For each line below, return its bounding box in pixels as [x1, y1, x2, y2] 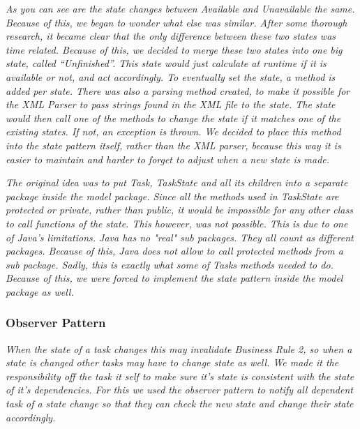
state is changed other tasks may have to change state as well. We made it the [6, 355, 339, 370]
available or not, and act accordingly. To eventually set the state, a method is [6, 69, 336, 84]
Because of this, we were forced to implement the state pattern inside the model [6, 271, 343, 285]
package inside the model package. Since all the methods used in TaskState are [6, 188, 339, 203]
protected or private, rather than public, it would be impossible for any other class [6, 202, 353, 217]
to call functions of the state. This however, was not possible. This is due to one [6, 216, 348, 230]
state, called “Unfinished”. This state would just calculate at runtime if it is [6, 56, 327, 70]
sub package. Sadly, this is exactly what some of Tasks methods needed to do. [6, 257, 333, 271]
